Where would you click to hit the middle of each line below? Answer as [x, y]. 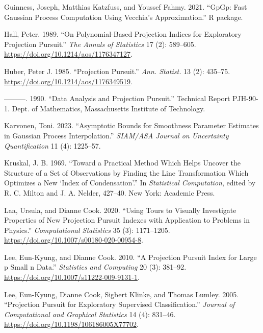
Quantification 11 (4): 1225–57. [52, 145]
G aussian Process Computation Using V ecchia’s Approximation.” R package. [124, 17]
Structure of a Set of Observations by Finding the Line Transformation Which [126, 172]
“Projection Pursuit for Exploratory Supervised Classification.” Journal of [120, 304]
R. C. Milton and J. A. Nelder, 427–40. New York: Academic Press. [110, 192]
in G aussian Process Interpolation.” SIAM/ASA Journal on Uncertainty [116, 135]
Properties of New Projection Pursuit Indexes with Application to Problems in [127, 220]
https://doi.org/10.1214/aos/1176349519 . [68, 81]
